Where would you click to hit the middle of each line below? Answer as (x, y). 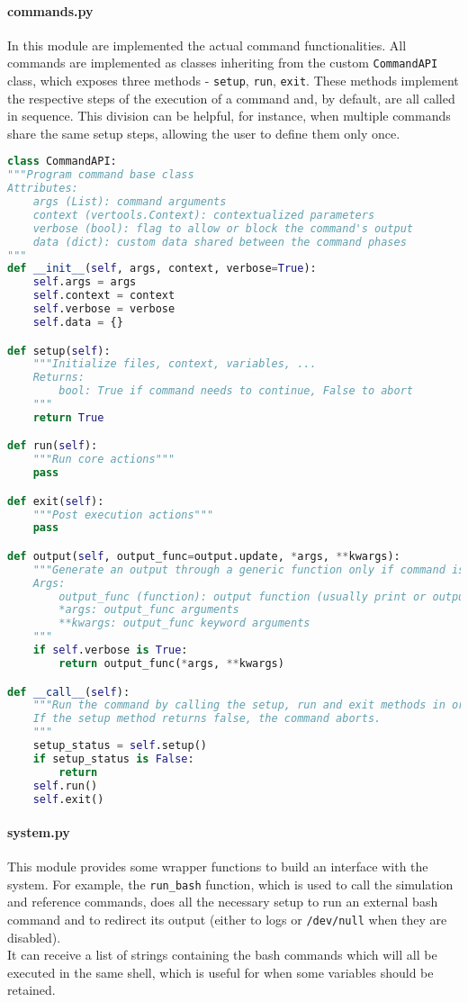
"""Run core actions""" (104, 460)
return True (68, 417)
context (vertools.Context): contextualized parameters (204, 215)
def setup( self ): (59, 351)
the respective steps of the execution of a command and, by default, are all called (231, 98)
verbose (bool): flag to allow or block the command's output (223, 228)
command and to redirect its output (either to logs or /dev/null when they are (227, 920)
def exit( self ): (56, 501)
